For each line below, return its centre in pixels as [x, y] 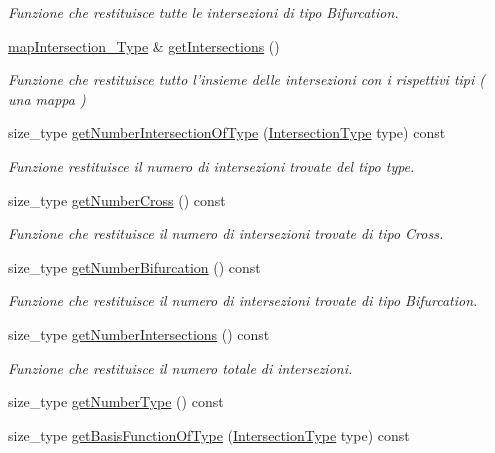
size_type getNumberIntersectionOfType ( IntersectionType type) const [227, 132]
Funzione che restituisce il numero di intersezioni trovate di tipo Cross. [226, 233]
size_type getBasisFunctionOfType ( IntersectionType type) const [209, 434]
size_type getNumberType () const [116, 401]
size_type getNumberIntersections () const [139, 333]
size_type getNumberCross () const [117, 199]
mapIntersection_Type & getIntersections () [144, 45]
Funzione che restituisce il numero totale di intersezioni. [180, 367]
